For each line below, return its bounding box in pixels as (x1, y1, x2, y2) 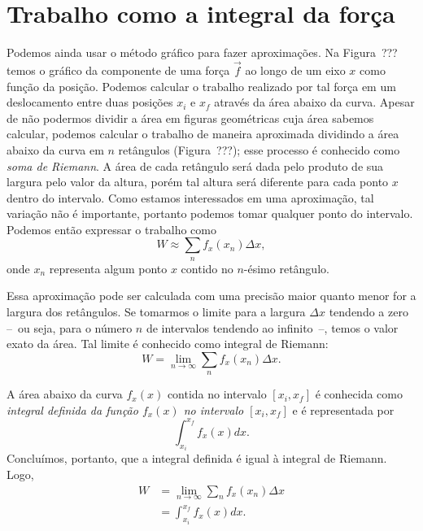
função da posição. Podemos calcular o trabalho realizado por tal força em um (7, 77, 396, 94)
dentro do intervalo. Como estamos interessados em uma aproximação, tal (7, 189, 374, 206)
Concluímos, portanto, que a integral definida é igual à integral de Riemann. (7, 450, 387, 467)
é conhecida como (315, 385, 403, 403)
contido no (181, 259, 233, 276)
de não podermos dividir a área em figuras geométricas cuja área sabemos (7, 109, 374, 126)
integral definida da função (7, 401, 138, 418)
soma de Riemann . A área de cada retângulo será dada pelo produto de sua (7, 157, 384, 174)
